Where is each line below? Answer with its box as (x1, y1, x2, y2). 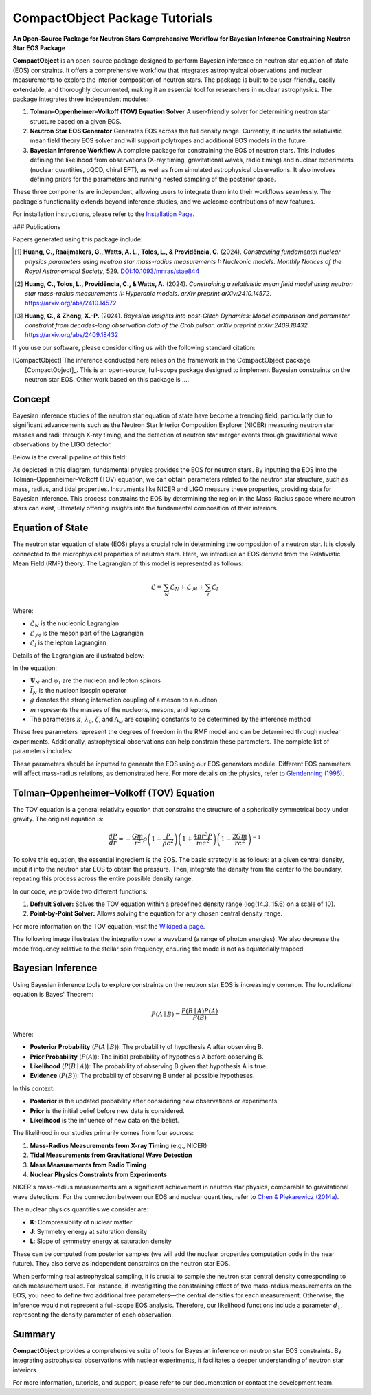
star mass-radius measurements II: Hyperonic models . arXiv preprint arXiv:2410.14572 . (25, 289, 271, 297)
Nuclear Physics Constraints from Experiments (30, 1170, 168, 1178)
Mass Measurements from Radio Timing (30, 1160, 147, 1169)
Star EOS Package (12, 43, 65, 52)
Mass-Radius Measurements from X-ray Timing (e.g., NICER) (30, 1141, 207, 1149)
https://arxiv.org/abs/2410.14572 (25, 299, 117, 307)
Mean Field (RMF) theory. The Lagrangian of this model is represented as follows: (12, 559, 244, 567)
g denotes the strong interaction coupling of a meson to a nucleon (30, 695, 218, 704)
